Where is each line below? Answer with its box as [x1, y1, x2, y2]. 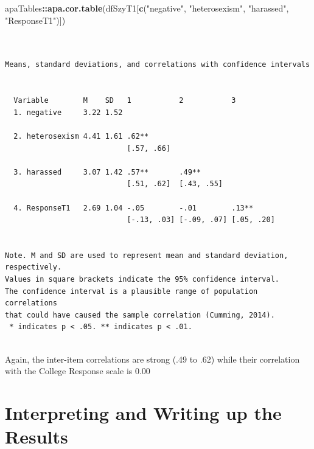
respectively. [5, 263, 62, 272]
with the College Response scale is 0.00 [5, 364, 150, 377]
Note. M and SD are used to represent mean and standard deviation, [5, 251, 288, 260]
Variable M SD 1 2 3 [13, 96, 236, 105]
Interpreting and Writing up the [5, 400, 282, 425]
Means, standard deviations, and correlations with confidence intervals [5, 60, 310, 69]
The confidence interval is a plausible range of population [5, 287, 258, 296]
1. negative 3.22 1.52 [13, 108, 123, 117]
